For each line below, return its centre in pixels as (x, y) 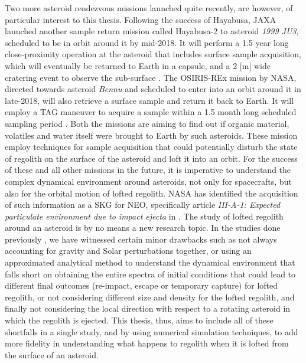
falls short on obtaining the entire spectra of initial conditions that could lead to (150, 274)
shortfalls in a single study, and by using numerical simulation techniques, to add (152, 331)
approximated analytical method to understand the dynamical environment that (150, 262)
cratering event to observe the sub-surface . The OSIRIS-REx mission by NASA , (151, 77)
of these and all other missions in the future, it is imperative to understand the (148, 170)
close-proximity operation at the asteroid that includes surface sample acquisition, (153, 54)
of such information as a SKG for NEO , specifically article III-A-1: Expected (143, 205)
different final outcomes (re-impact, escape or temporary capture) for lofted (141, 285)
